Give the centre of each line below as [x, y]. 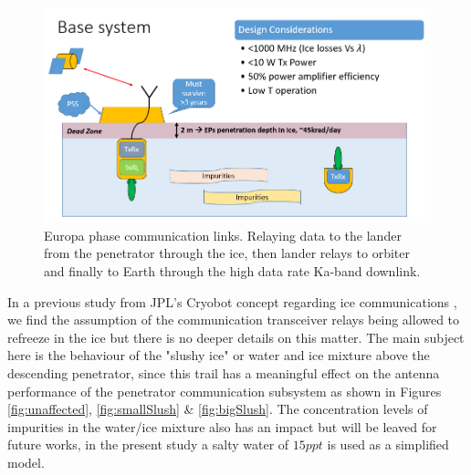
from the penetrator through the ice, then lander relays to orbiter [227, 253]
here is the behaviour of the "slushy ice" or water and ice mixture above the [219, 355]
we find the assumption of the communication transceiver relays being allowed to [234, 320]
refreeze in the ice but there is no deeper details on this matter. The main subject [236, 337]
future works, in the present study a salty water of [148, 444]
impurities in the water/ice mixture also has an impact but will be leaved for [222, 426]
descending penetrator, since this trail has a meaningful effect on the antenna [224, 373]
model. [26, 462]
